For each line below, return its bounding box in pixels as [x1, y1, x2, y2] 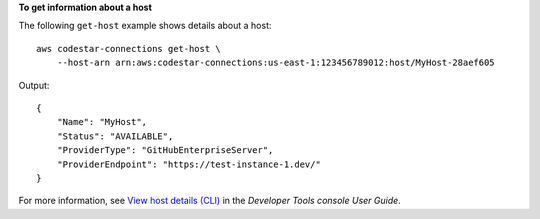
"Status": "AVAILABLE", [56, 130, 174, 142]
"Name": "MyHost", [56, 116, 148, 128]
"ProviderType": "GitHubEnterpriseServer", [56, 145, 274, 156]
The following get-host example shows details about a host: [18, 20, 272, 32]
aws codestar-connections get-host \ [36, 43, 222, 54]
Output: [18, 79, 50, 91]
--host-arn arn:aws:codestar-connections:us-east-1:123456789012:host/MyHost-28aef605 [56, 57, 495, 69]
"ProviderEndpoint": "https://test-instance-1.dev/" [56, 158, 322, 170]
